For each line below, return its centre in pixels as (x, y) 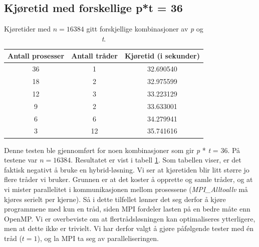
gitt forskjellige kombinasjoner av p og (145, 29)
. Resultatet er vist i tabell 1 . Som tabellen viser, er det (156, 160)
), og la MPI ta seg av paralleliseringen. (98, 238)
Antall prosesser (36, 56)
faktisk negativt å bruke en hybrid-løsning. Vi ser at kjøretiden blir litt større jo (127, 169)
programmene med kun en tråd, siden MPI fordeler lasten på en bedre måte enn (127, 209)
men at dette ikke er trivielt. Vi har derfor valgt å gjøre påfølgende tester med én (129, 228)
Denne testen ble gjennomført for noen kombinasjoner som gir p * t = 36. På (122, 150)
